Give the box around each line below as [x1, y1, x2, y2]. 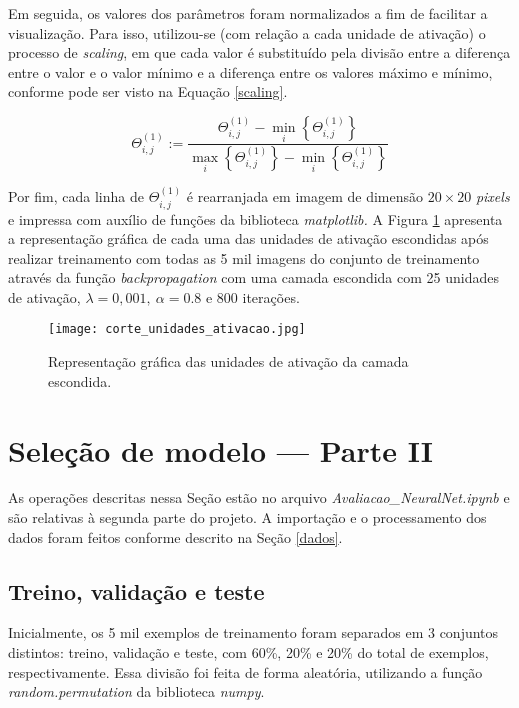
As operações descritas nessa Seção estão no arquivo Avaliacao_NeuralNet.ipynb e [8, 487, 510, 508]
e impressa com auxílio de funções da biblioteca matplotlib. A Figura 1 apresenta [8, 208, 503, 229]
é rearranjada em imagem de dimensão [186, 186, 424, 207]
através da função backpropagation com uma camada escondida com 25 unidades [8, 267, 499, 288]
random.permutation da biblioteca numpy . [8, 681, 265, 702]
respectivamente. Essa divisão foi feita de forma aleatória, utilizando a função [8, 661, 483, 682]
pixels [475, 186, 510, 207]
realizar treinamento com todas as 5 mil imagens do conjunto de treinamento [8, 247, 480, 268]
